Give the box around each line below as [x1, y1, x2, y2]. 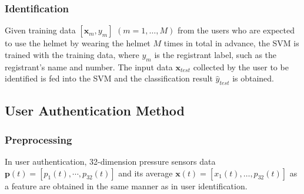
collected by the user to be [193, 60, 289, 73]
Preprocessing [5, 132, 72, 147]
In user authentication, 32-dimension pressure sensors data [5, 155, 216, 167]
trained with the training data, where [5, 48, 139, 60]
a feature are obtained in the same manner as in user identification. [5, 179, 248, 192]
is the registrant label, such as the [154, 48, 277, 60]
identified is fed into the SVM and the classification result [5, 72, 213, 84]
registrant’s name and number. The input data [5, 60, 173, 73]
